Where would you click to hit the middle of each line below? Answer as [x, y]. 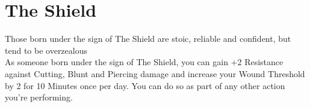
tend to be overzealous [46, 50]
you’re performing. [39, 97]
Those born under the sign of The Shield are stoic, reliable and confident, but [148, 39]
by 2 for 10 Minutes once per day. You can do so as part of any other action [145, 85]
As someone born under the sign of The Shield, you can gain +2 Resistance [144, 62]
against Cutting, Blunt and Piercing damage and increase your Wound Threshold [155, 73]
